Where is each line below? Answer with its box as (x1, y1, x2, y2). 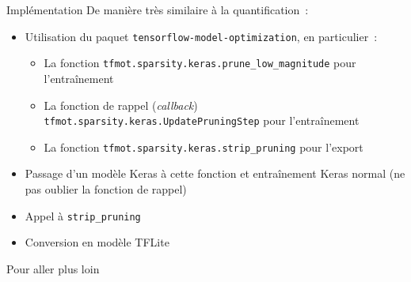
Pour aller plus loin (6, 260, 100, 276)
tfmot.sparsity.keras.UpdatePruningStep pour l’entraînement (44, 112, 360, 129)
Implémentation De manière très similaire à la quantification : (6, 2, 309, 17)
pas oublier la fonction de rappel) (25, 181, 187, 197)
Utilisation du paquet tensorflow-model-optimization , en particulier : (25, 28, 378, 44)
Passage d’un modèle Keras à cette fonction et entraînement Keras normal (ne (25, 165, 405, 182)
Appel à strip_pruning (25, 207, 141, 224)
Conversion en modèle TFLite (25, 234, 169, 250)
